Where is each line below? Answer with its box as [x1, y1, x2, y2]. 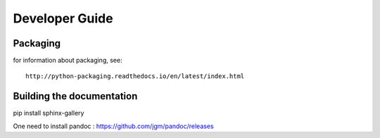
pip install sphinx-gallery [13, 109, 84, 118]
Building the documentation [13, 90, 138, 102]
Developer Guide [13, 11, 113, 26]
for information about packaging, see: [13, 56, 122, 65]
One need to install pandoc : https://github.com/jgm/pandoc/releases [13, 122, 214, 130]
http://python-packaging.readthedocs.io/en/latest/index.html [25, 73, 245, 80]
